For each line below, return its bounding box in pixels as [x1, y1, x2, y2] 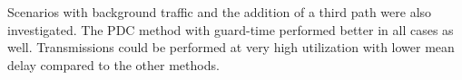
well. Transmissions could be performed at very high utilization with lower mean [7, 38, 455, 57]
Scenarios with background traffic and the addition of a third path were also [7, 3, 432, 21]
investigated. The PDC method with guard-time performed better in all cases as [7, 20, 454, 39]
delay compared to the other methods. [7, 55, 220, 74]
